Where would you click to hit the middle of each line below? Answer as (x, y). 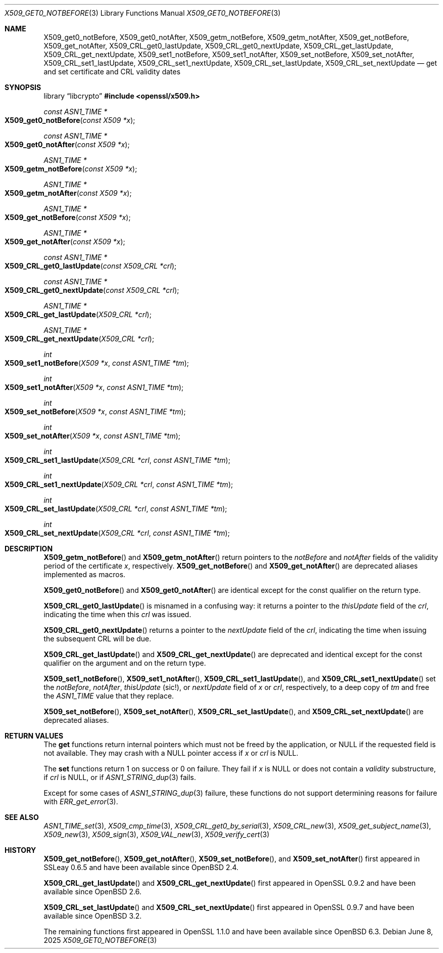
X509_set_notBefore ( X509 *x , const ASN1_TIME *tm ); (95, 411)
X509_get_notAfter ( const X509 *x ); (65, 242)
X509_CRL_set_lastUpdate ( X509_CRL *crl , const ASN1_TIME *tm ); (116, 509)
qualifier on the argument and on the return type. (125, 663)
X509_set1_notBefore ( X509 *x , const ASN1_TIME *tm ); (97, 363)
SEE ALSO (22, 817)
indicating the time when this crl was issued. (117, 614)
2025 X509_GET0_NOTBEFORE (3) (100, 940)
